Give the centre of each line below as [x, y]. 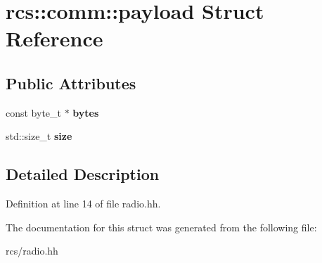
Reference [54, 38]
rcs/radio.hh [32, 251]
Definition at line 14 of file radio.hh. [83, 204]
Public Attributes [71, 83]
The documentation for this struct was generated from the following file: [161, 227]
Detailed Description [83, 174]
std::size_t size [39, 136]
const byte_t [34, 112]
